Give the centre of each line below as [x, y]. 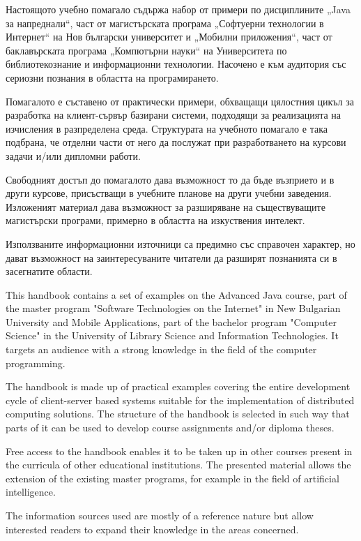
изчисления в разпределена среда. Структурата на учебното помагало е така [167, 128]
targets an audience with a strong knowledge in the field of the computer [161, 349]
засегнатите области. [49, 271]
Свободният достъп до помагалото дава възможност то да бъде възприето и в [170, 179]
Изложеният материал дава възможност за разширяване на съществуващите [166, 206]
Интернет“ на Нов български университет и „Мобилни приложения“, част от [169, 37]
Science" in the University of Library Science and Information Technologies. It [172, 335]
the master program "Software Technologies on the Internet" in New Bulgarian [173, 308]
